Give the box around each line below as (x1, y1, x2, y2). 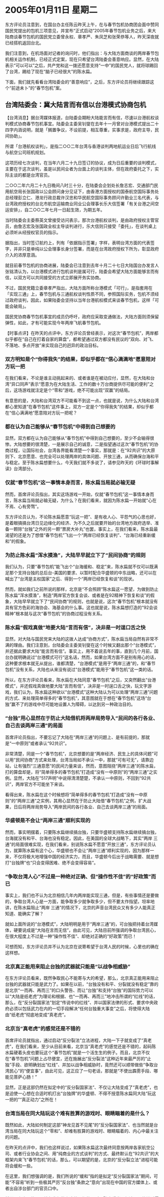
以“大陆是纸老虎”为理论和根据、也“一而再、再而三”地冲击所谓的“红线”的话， (5, 993, 158, 999)
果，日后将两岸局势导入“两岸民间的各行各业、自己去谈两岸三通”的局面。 (5, 804, 150, 810)
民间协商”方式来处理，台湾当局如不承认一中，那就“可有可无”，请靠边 (15, 756, 154, 762)
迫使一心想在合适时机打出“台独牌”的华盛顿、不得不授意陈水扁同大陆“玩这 (9, 1090, 156, 1096)
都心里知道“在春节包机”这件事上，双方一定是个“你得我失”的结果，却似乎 (5, 404, 150, 410)
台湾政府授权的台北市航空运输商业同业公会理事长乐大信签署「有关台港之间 (5, 201, 155, 207)
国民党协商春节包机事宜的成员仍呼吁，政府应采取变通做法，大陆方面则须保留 (5, 314, 159, 319)
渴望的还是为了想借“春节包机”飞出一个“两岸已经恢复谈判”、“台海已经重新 (5, 532, 151, 538)
